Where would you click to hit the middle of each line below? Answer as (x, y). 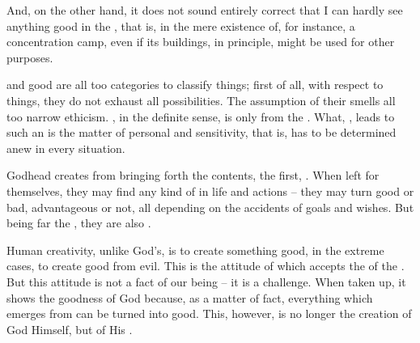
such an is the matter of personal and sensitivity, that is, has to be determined (202, 132)
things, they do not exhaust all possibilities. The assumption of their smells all (201, 100)
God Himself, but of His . (70, 329)
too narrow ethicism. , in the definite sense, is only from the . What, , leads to (201, 116)
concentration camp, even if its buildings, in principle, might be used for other (201, 42)
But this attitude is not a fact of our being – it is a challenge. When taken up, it (206, 281)
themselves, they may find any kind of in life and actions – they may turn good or (210, 191)
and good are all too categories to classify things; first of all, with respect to (195, 85)
